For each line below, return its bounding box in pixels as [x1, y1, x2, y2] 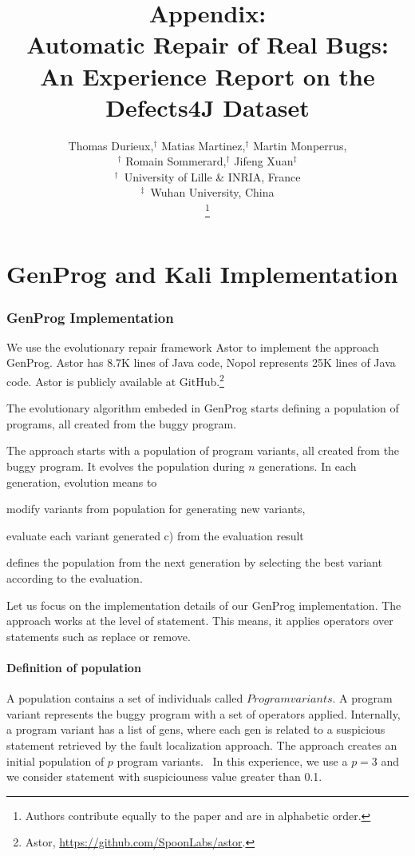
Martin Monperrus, [253, 137, 347, 153]
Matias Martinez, [161, 137, 246, 153]
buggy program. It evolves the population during [6, 458, 245, 475]
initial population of [6, 752, 105, 769]
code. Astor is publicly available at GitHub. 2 [6, 370, 224, 389]
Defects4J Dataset [105, 90, 310, 123]
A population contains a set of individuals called [6, 690, 243, 707]
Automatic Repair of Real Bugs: [26, 28, 389, 61]
